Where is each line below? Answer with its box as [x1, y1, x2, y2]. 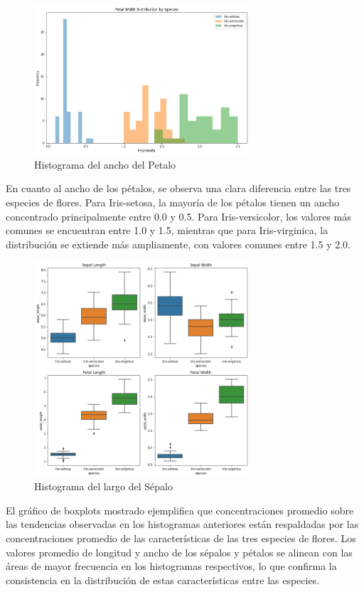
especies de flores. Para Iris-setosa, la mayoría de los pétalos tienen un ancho [6, 194, 340, 209]
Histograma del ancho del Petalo [34, 157, 176, 171]
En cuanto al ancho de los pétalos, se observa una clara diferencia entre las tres [6, 181, 351, 196]
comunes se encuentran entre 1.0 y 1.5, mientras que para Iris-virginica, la [6, 223, 328, 238]
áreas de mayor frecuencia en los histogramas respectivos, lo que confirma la [6, 559, 337, 573]
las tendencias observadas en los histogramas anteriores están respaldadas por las [6, 517, 359, 532]
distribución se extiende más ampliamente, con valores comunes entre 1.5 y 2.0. [6, 236, 351, 251]
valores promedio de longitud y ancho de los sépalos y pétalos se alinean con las [6, 544, 353, 559]
